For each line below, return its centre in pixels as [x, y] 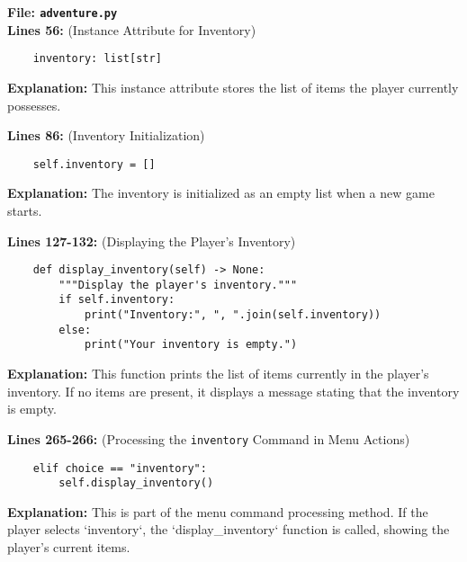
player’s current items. [69, 547]
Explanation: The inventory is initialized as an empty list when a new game [221, 193]
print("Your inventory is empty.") [191, 345]
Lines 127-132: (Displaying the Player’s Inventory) [152, 241]
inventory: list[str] [97, 59]
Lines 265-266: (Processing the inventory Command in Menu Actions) [209, 438]
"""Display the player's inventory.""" [178, 285]
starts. [25, 210]
